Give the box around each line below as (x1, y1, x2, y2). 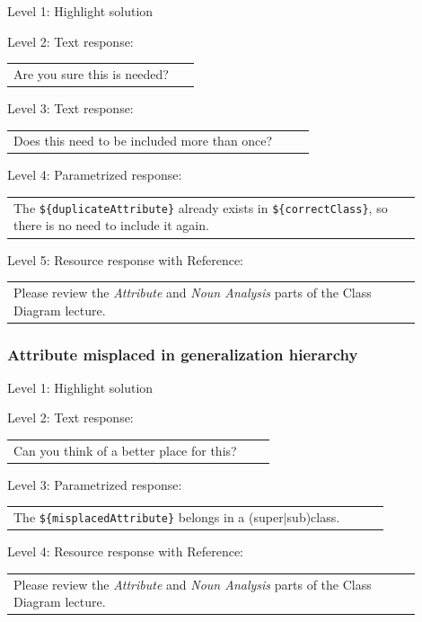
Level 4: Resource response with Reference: (7, 542, 243, 561)
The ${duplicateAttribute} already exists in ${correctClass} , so (13, 198, 388, 217)
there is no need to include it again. (13, 216, 209, 235)
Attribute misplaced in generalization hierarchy (7, 342, 358, 365)
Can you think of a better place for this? (13, 440, 237, 459)
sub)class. (286, 508, 340, 527)
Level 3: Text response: (7, 99, 134, 118)
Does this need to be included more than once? (13, 131, 273, 150)
